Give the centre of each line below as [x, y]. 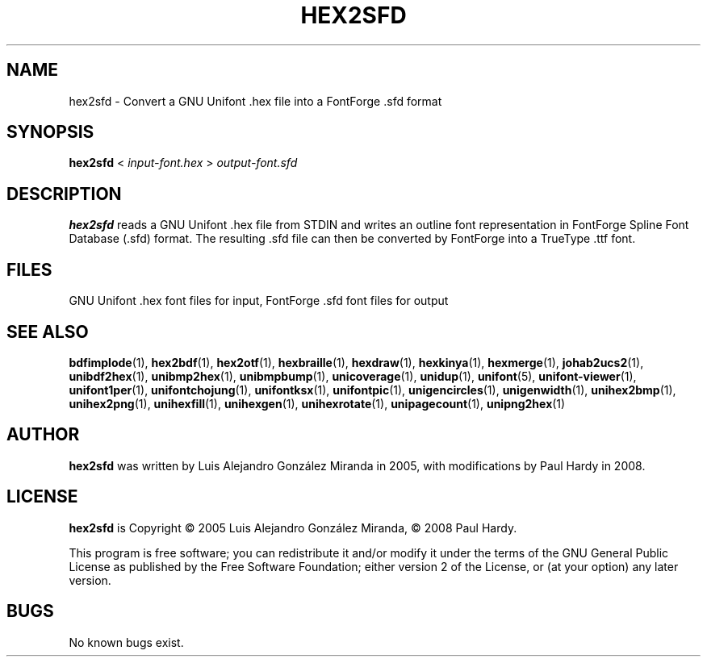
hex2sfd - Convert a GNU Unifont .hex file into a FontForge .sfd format [255, 101]
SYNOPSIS [50, 132]
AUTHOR [43, 435]
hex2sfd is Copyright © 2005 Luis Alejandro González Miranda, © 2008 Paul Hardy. [293, 527]
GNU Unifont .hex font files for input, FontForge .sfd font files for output [259, 301]
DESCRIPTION [64, 194]
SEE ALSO [48, 331]
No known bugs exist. [126, 642]
